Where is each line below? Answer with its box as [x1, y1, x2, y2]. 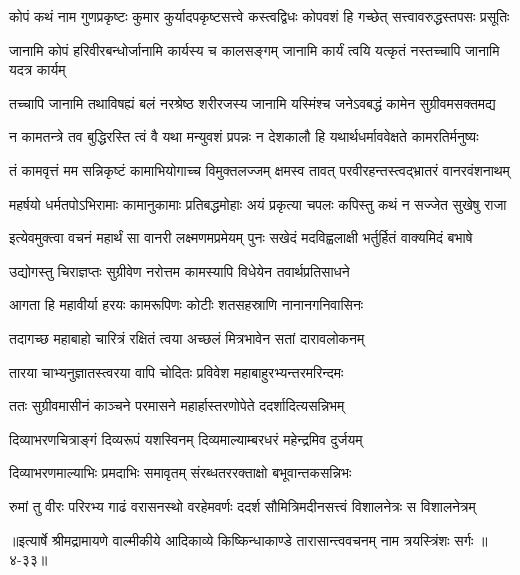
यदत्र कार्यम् [9, 59, 66, 80]
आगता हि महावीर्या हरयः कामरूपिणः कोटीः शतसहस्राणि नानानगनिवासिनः [9, 294, 364, 315]
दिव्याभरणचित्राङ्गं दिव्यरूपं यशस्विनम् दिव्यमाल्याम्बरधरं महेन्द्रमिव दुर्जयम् [9, 428, 363, 449]
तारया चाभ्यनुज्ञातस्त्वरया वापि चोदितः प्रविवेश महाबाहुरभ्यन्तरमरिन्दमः [9, 361, 344, 382]
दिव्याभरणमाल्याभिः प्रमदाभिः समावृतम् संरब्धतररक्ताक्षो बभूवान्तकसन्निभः [9, 462, 352, 483]
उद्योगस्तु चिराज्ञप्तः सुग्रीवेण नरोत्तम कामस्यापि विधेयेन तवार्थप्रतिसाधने [9, 260, 350, 281]
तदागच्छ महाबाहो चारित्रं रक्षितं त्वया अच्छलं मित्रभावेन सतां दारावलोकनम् [9, 327, 365, 348]
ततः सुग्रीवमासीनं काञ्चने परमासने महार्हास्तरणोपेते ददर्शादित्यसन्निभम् [9, 395, 345, 416]
